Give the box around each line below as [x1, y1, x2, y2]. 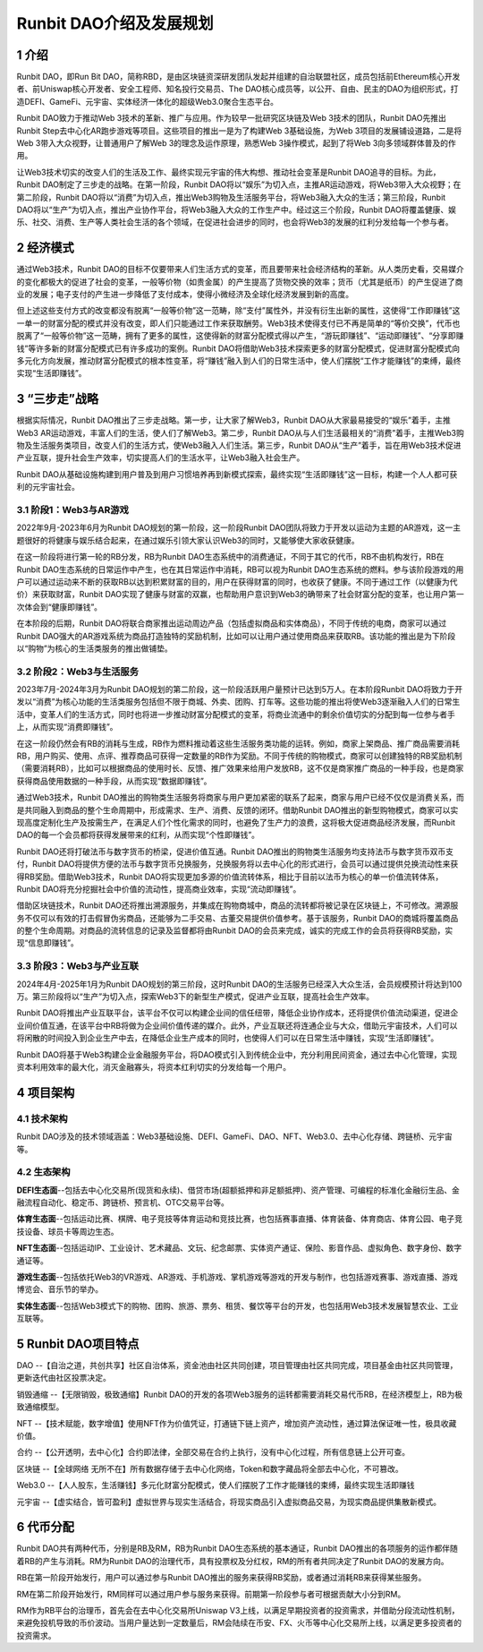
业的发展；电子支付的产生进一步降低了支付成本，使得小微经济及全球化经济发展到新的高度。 [16, 289, 353, 300]
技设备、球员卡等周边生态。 [16, 1226, 119, 1237]
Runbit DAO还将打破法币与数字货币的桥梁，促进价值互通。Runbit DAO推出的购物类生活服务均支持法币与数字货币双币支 [16, 846, 454, 857]
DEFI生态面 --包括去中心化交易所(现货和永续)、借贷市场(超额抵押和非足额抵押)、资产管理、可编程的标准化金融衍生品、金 [16, 1185, 461, 1195]
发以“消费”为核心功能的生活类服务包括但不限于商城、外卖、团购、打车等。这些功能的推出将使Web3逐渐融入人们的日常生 [16, 697, 461, 707]
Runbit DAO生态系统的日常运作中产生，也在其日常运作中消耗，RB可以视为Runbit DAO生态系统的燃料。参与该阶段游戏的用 [16, 564, 464, 575]
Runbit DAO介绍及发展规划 [16, 13, 214, 33]
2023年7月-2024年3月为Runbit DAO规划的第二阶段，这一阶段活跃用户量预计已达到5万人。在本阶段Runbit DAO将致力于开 [16, 684, 463, 695]
